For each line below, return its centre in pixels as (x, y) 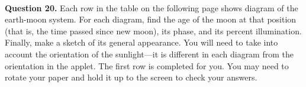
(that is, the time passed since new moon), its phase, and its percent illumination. (153, 30)
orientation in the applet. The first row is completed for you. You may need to (147, 65)
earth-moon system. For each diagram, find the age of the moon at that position (151, 19)
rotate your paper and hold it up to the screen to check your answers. (131, 77)
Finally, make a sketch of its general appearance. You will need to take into (141, 42)
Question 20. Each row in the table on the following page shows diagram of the (152, 7)
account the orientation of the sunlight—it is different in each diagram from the (149, 54)
